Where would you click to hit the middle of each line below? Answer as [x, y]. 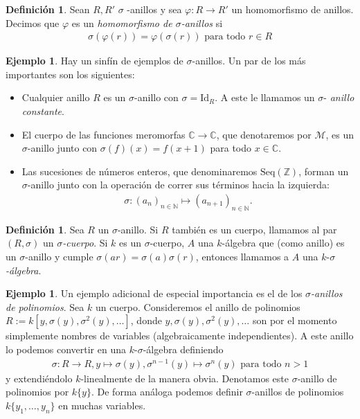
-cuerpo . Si [85, 243]
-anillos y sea [154, 9]
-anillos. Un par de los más [249, 61]
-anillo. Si [138, 229]
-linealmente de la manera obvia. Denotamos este [184, 378]
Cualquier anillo [56, 97]
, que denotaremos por [264, 134]
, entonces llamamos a [242, 256]
